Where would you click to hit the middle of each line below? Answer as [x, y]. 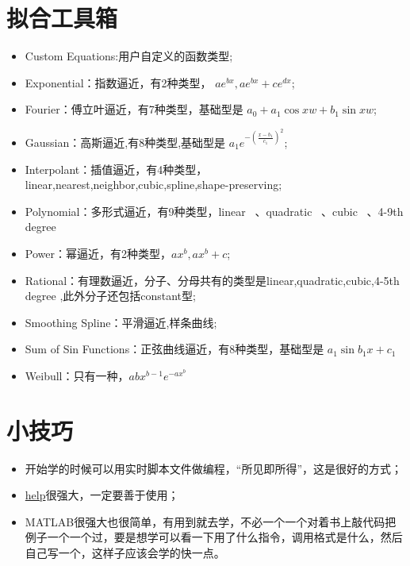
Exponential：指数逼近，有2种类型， [118, 82]
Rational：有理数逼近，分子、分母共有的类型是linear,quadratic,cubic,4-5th [212, 280]
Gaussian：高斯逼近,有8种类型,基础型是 [125, 142]
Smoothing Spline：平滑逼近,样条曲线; [121, 322]
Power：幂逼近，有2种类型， [98, 253]
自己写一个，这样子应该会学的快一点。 [125, 553]
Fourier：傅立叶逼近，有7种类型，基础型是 [134, 109]
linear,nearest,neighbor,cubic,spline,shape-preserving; [153, 185]
